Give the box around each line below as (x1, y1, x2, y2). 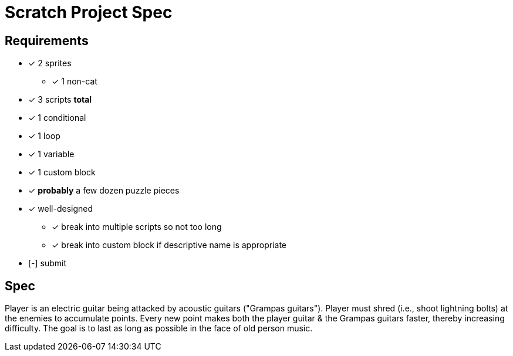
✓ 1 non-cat (52, 76, 97, 87)
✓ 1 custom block (28, 167, 96, 178)
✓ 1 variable (28, 149, 75, 160)
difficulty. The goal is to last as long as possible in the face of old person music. (5, 323, 313, 334)
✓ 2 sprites (28, 58, 72, 69)
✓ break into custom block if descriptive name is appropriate (52, 240, 286, 250)
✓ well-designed (28, 204, 93, 214)
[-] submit (28, 258, 67, 269)
